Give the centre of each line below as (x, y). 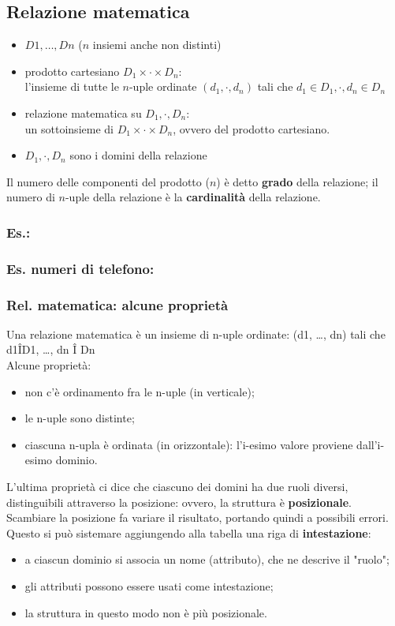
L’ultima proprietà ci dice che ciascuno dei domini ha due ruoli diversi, (177, 487)
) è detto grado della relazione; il (297, 181)
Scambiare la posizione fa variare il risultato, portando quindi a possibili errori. (197, 517)
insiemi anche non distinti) (157, 45)
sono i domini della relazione (138, 155)
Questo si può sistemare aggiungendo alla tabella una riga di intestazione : (189, 532)
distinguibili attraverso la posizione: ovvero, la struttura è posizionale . (179, 502)
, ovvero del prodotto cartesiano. (252, 128)
